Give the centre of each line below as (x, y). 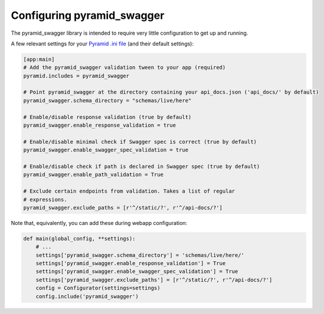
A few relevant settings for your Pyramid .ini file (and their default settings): (102, 44)
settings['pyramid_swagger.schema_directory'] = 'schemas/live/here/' (140, 255)
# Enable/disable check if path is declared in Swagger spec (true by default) (142, 166)
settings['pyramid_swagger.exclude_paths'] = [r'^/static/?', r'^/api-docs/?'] (154, 280)
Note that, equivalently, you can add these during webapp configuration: (99, 223)
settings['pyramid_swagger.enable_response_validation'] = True (131, 263)
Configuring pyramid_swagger (88, 15)
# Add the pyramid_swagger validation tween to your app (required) (125, 67)
